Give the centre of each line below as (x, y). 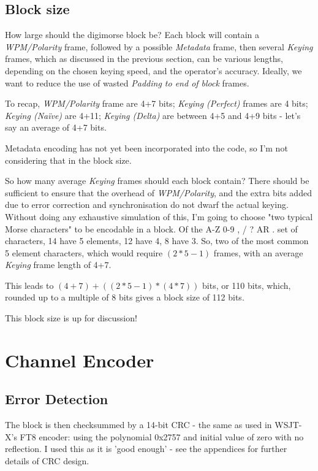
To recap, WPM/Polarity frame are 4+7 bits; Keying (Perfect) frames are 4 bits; (157, 103)
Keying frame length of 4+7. (58, 265)
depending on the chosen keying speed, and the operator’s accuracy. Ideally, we (153, 70)
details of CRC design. (47, 461)
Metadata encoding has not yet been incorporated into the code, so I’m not (146, 147)
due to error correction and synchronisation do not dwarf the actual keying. (147, 205)
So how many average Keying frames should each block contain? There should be (157, 181)
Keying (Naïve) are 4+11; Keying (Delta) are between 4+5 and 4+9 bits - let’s (153, 115)
